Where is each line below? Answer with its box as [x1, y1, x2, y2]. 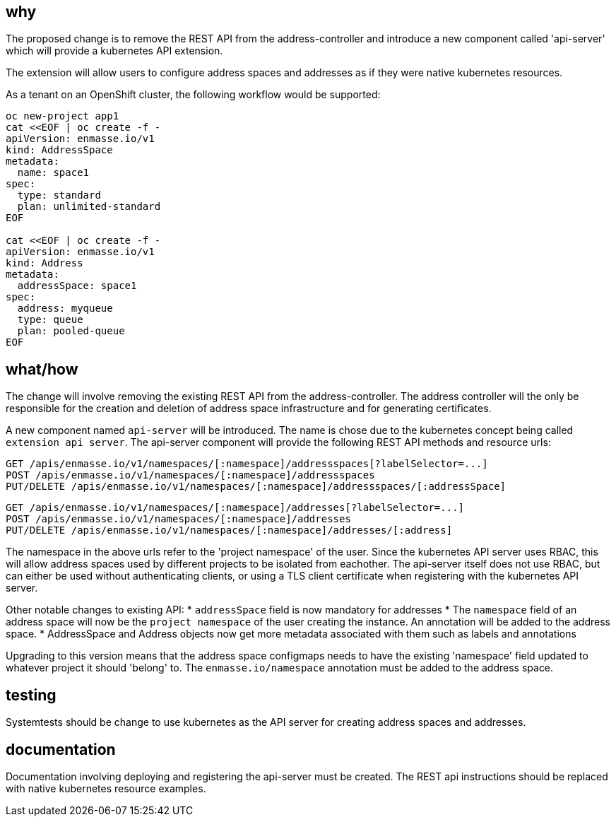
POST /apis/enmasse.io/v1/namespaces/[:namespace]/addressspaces [6, 469, 375, 481]
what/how [6, 360, 78, 378]
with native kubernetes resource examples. [6, 782, 206, 794]
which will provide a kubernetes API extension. [6, 45, 223, 57]
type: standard [17, 189, 101, 201]
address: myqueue [17, 303, 113, 315]
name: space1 [17, 167, 90, 179]
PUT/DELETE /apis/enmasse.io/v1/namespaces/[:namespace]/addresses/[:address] [6, 524, 453, 536]
